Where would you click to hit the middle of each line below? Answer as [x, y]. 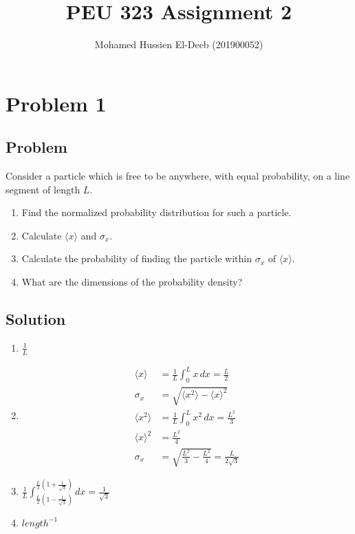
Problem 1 [56, 103]
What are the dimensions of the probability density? [132, 282]
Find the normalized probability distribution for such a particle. [157, 212]
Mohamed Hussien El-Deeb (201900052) [179, 44]
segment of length [43, 189]
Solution [36, 319]
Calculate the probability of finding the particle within [137, 258]
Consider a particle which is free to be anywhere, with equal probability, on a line [178, 176]
